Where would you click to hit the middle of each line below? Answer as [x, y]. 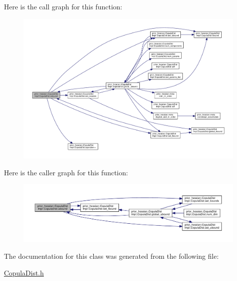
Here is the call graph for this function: [63, 6]
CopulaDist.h [24, 272]
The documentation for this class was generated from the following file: [111, 256]
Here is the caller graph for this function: [66, 172]
